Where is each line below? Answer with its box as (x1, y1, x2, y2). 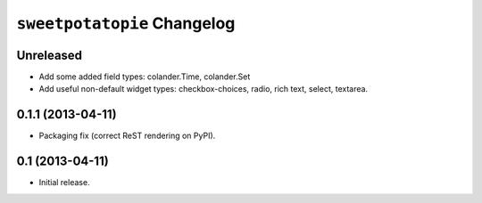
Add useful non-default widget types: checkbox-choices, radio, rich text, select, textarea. (38, 84, 369, 94)
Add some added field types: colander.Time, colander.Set (38, 71, 251, 82)
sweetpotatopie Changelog (16, 13, 236, 33)
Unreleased (16, 47, 83, 62)
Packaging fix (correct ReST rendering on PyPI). (38, 130, 216, 142)
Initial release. (38, 177, 90, 188)
